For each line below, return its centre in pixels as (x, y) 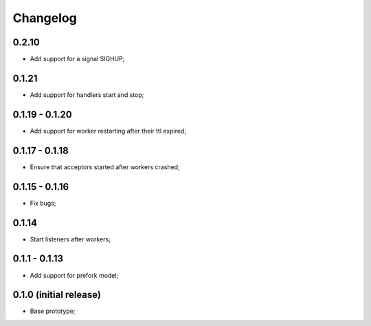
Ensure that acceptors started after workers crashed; (105, 167)
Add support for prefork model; (74, 275)
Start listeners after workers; (70, 239)
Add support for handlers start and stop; (87, 95)
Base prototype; (53, 311)
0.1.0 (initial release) (57, 295)
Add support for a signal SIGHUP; (77, 59)
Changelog (45, 18)
